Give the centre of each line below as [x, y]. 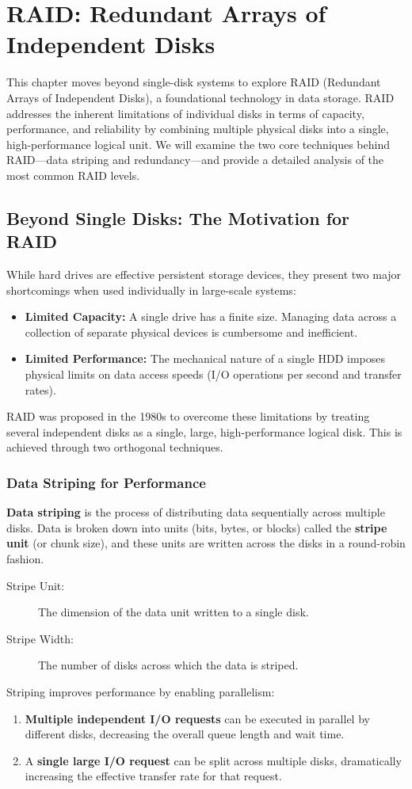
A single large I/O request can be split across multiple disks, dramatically [213, 760]
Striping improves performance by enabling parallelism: [141, 691]
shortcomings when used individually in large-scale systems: [151, 290]
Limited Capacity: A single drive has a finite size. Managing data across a [211, 316]
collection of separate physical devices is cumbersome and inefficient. [191, 332]
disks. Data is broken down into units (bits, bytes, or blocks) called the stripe [197, 527]
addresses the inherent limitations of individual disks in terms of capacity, [185, 113]
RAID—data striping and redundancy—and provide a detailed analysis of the [195, 160]
